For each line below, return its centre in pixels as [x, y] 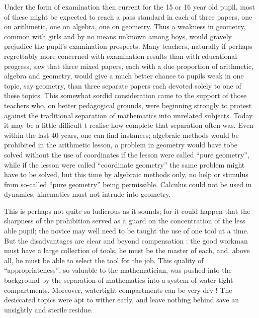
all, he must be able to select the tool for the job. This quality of [104, 260]
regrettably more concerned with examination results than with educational [121, 56]
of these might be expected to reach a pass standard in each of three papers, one [128, 16]
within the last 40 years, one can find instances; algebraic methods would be [121, 135]
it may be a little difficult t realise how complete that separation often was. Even [129, 125]
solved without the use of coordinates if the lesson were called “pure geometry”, [127, 154]
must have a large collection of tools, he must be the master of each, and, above [127, 250]
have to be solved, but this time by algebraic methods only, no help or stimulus [126, 174]
